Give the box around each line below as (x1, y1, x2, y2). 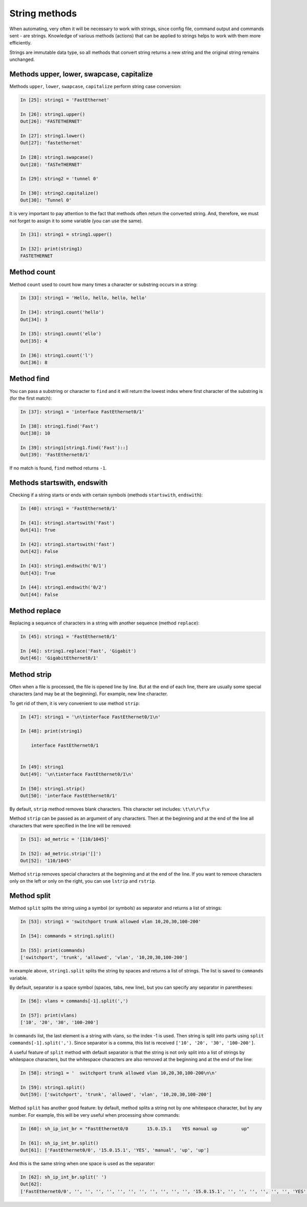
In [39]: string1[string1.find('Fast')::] (20, 445, 128, 450)
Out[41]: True (20, 527, 56, 533)
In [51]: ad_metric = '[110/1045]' (20, 836, 109, 842)
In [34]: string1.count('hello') (20, 309, 104, 315)
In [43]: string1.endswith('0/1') (20, 563, 107, 569)
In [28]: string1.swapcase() (20, 154, 94, 160)
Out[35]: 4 (20, 338, 48, 344)
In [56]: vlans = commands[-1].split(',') (20, 998, 128, 1004)
